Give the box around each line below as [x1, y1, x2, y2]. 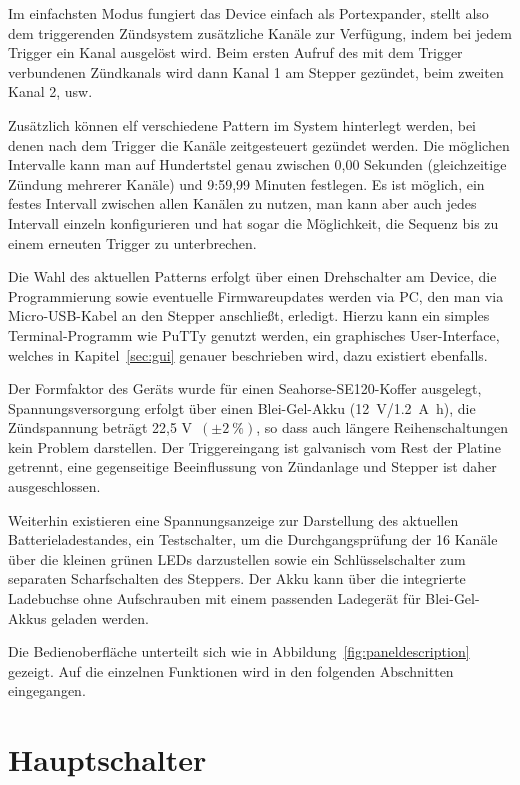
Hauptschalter [8, 739, 207, 780]
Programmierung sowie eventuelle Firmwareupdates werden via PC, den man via [8, 285, 504, 306]
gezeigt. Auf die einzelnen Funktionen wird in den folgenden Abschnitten [8, 660, 454, 681]
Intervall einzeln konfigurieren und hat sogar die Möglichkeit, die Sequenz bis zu [8, 212, 499, 233]
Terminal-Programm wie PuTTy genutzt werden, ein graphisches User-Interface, [8, 324, 500, 345]
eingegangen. [8, 680, 86, 701]
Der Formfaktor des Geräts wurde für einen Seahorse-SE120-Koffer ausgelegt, [8, 378, 482, 399]
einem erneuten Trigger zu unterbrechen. [8, 232, 257, 253]
